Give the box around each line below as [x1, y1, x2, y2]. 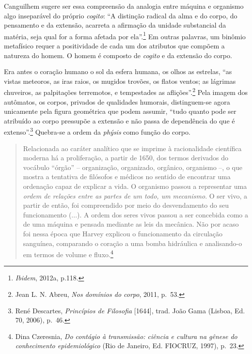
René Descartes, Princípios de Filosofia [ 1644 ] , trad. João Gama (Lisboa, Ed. [15, 305, 245, 315]
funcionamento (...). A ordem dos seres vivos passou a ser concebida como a [23, 209, 248, 219]
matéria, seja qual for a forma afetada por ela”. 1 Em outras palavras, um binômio [4, 30, 246, 41]
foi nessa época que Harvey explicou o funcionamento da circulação [23, 229, 223, 239]
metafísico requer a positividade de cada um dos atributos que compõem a [4, 41, 225, 51]
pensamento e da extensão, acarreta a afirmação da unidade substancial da [4, 20, 226, 30]
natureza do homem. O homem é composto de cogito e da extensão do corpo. [4, 50, 232, 60]
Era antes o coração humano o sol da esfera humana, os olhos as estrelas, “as [4, 66, 232, 77]
